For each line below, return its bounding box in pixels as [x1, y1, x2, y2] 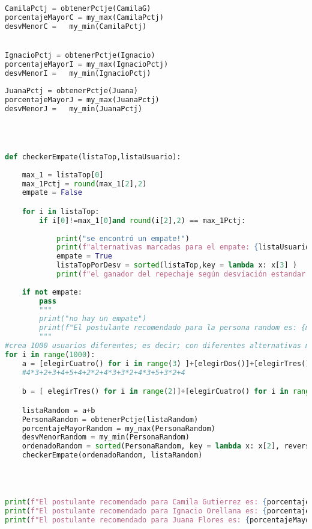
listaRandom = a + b [22, 406, 95, 415]
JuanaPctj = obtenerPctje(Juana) [5, 87, 138, 96]
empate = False [22, 188, 82, 197]
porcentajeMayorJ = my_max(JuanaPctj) [5, 96, 160, 105]
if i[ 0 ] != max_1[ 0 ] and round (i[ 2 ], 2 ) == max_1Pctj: [39, 216, 246, 225]
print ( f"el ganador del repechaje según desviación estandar [56, 270, 306, 279]
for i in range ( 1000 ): [5, 350, 95, 359]
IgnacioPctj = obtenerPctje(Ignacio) [5, 50, 155, 60]
